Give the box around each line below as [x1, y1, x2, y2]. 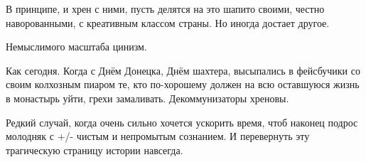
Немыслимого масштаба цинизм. [6, 39, 147, 54]
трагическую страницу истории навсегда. [6, 142, 183, 157]
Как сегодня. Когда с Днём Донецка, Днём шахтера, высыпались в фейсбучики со [6, 63, 360, 77]
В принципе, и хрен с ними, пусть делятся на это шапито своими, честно [6, 1, 325, 16]
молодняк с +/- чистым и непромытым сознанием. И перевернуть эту [6, 129, 310, 144]
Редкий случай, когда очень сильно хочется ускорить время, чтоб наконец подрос [6, 114, 358, 129]
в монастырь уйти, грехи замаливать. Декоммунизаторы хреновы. [6, 90, 289, 105]
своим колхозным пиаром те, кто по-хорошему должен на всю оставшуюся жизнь [6, 77, 360, 92]
